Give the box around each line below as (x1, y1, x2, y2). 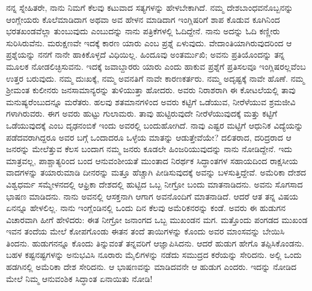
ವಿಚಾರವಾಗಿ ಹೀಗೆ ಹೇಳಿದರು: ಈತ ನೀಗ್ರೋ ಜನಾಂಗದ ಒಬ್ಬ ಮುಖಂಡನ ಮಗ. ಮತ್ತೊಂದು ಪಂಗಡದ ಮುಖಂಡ (6, 213, 308, 225)
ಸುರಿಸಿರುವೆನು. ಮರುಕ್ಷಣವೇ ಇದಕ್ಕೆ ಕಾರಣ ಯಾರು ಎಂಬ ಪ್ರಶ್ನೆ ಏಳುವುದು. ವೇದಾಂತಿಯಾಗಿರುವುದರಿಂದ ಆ (6, 36, 292, 49)
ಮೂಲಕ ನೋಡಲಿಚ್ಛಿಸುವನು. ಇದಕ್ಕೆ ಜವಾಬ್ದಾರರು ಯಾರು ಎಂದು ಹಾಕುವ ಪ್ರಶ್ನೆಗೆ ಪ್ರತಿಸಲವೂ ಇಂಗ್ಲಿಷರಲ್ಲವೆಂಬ (6, 60, 306, 72)
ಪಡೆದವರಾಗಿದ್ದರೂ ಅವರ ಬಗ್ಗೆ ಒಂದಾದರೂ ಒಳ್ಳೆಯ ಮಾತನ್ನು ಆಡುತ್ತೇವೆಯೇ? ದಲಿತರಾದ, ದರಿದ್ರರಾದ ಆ (6, 130, 292, 143)
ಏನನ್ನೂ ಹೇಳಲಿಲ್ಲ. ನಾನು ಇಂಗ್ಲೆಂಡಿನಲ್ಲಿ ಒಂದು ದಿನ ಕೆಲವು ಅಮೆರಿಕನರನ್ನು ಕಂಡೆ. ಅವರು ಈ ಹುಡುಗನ (6, 201, 286, 214)
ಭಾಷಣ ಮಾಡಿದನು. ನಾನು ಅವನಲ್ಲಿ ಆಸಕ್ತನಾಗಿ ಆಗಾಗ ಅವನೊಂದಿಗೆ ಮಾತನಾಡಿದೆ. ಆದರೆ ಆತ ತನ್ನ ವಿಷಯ (6, 189, 299, 202)
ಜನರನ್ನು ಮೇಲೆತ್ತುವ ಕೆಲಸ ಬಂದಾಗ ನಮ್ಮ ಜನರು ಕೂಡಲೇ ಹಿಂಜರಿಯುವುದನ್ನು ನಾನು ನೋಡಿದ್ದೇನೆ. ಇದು (6, 142, 292, 155)
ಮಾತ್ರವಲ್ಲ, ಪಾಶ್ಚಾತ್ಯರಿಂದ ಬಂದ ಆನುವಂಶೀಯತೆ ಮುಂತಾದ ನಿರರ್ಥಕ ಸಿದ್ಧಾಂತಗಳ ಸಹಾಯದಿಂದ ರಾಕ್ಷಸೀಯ (6, 154, 298, 167)
